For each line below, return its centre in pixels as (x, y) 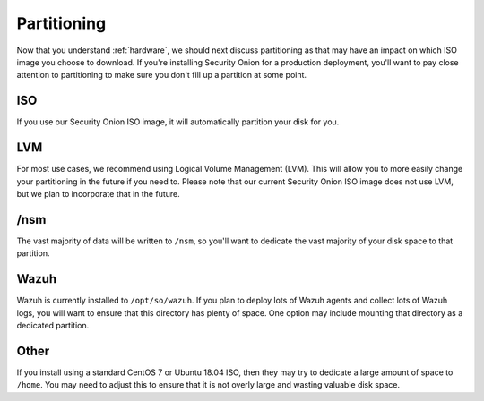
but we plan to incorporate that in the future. (99, 193)
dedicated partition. (53, 325)
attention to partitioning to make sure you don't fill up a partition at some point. (162, 75)
